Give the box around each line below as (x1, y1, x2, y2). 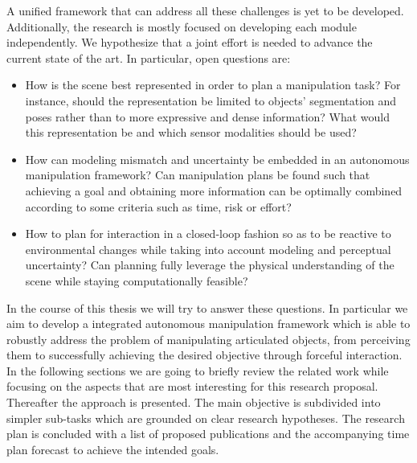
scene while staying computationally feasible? (25, 272, 248, 289)
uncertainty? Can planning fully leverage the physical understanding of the (25, 256, 395, 273)
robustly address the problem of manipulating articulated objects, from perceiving (6, 330, 411, 347)
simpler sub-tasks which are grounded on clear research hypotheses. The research (6, 409, 405, 426)
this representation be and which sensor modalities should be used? (25, 124, 357, 141)
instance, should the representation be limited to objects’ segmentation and (25, 92, 397, 109)
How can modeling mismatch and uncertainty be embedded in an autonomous (25, 150, 410, 167)
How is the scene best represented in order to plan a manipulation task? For (25, 76, 401, 93)
